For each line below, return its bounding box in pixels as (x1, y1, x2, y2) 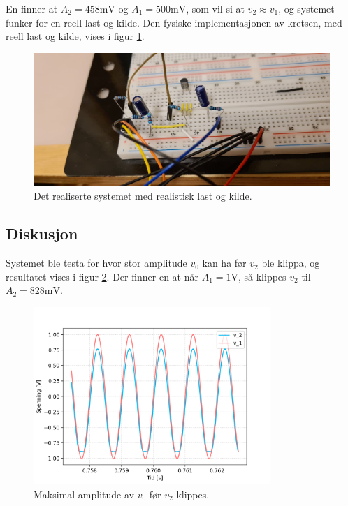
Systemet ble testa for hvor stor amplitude (6, 255, 187, 270)
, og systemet (278, 1, 335, 15)
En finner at (6, 1, 58, 15)
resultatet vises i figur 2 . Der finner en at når (6, 269, 198, 283)
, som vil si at (186, 1, 245, 15)
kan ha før (202, 255, 247, 270)
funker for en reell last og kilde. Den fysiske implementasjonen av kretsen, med (6, 15, 342, 29)
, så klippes (238, 269, 287, 283)
